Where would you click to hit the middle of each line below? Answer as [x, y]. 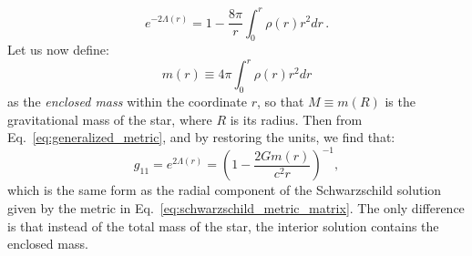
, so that [281, 102]
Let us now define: [58, 50]
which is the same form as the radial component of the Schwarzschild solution [225, 190]
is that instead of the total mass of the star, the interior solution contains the [223, 225]
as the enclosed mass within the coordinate [128, 102]
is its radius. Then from [296, 119]
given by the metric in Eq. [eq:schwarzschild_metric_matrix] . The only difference [236, 208]
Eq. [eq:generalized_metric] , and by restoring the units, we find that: [201, 137]
